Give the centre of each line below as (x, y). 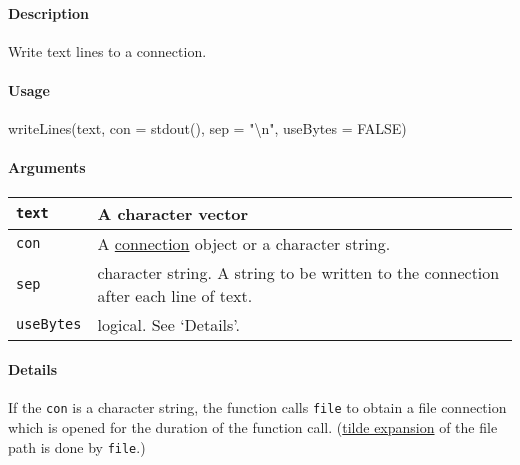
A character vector (173, 213)
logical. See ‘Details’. (169, 324)
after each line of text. (175, 295)
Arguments (47, 167)
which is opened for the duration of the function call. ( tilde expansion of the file (253, 427)
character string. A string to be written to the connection (298, 272)
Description (49, 12)
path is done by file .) (77, 446)
